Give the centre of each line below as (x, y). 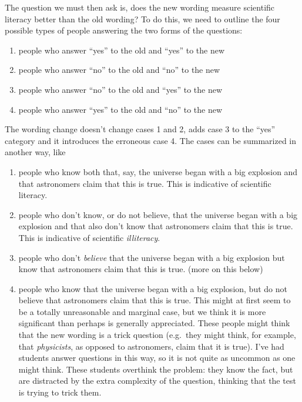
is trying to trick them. (60, 392)
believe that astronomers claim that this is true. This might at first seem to (155, 300)
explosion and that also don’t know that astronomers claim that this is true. (156, 226)
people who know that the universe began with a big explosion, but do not (153, 288)
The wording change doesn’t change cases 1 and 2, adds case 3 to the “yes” (140, 129)
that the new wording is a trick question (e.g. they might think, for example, (157, 335)
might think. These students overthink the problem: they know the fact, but (156, 369)
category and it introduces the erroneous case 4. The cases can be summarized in (151, 140)
